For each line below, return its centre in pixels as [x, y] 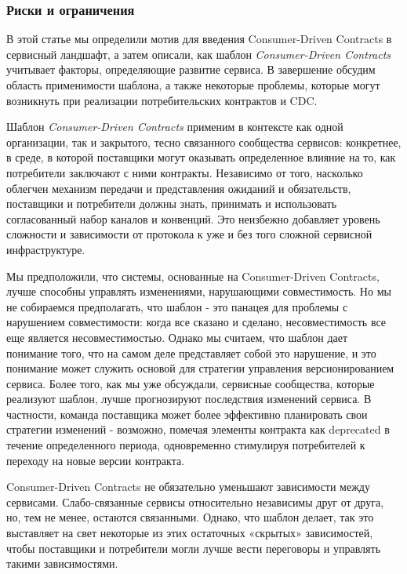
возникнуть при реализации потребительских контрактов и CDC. [162, 100]
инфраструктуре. [46, 249]
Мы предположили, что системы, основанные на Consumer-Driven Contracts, [193, 276]
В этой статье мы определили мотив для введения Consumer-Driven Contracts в [199, 39]
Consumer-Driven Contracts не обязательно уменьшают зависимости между [188, 487]
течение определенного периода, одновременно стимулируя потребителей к [186, 445]
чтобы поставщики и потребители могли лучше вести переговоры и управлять [194, 548]
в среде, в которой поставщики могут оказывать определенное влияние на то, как [201, 157]
